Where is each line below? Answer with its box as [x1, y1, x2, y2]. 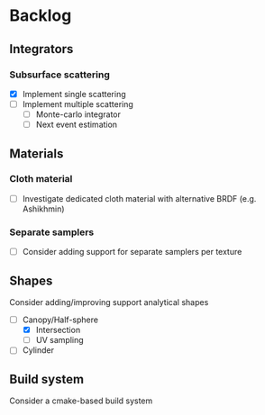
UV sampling [35, 335, 84, 346]
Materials [9, 146, 64, 161]
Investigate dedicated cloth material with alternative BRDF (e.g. [22, 193, 257, 203]
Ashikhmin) [22, 203, 65, 214]
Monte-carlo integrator [35, 109, 122, 120]
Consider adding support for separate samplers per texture [22, 247, 242, 257]
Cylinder [22, 345, 55, 356]
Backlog [9, 5, 72, 26]
